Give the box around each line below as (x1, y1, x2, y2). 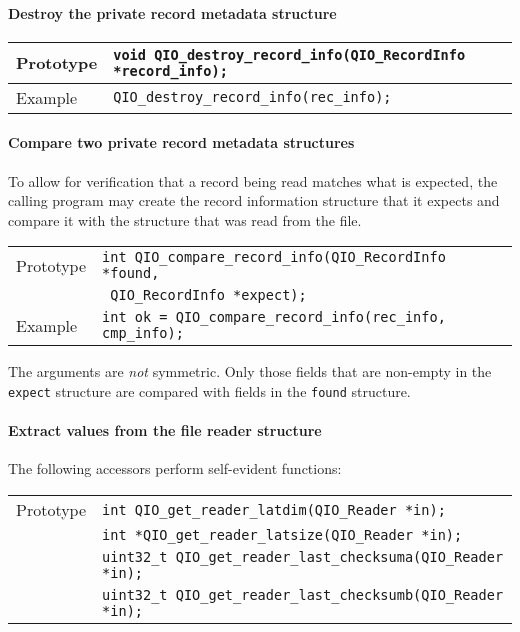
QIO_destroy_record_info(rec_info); (113, 89, 392, 106)
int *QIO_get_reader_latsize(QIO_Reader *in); (102, 527, 463, 544)
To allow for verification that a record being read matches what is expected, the (8, 170, 498, 191)
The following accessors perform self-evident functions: (8, 458, 342, 479)
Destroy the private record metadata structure (8, 2, 337, 23)
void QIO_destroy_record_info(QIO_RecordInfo (113, 46, 466, 63)
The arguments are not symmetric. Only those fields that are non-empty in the (8, 361, 492, 382)
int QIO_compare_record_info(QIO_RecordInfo (102, 249, 446, 266)
